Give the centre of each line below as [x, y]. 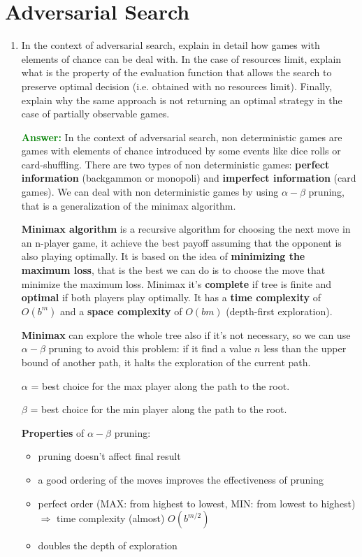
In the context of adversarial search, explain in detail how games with [171, 45]
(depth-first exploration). [279, 311]
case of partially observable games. [95, 114]
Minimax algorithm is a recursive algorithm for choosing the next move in [186, 229]
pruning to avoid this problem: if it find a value [150, 348]
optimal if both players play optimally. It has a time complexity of [171, 297]
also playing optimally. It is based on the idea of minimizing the [163, 256]
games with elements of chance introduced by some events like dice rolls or [181, 151]
